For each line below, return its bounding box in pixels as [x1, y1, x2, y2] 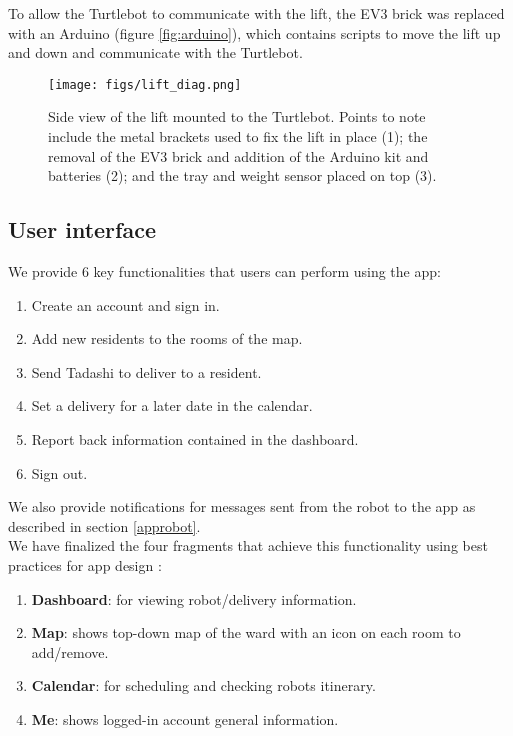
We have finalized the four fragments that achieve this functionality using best [8, 535, 488, 556]
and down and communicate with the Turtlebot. [8, 42, 303, 63]
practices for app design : [8, 554, 162, 575]
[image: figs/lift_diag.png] [48, 77, 242, 92]
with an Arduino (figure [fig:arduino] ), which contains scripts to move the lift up [8, 22, 501, 43]
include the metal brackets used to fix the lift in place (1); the [48, 126, 428, 147]
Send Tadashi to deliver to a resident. [31, 361, 262, 382]
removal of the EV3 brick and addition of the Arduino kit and [48, 145, 429, 166]
